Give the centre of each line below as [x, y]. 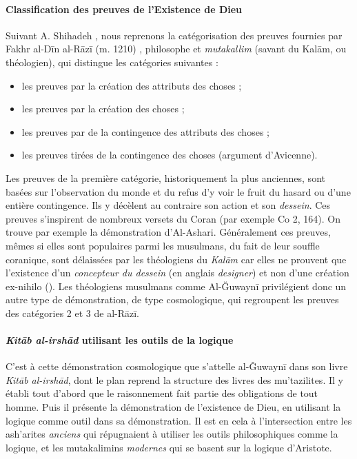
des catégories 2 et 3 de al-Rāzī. [72, 313]
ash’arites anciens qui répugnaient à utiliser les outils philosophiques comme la [172, 434]
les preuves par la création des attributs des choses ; [132, 85]
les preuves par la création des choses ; [103, 109]
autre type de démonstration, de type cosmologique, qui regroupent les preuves [172, 299]
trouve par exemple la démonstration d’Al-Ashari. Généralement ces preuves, [168, 232]
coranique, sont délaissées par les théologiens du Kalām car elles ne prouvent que [176, 259]
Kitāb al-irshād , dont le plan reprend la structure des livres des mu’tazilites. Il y [174, 379]
